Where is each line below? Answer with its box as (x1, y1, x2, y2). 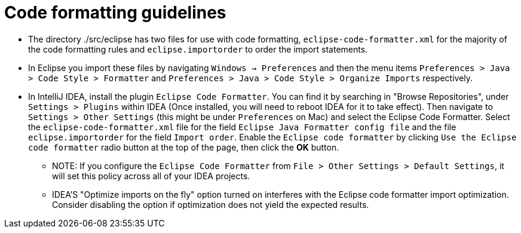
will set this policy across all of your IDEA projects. (52, 170, 250, 181)
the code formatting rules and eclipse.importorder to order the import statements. (28, 44, 368, 54)
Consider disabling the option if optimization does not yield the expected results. (52, 199, 369, 210)
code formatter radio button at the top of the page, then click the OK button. (28, 142, 339, 152)
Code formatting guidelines (4, 2, 226, 23)
